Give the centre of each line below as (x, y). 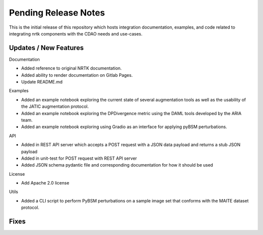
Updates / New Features (46, 48)
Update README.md (42, 82)
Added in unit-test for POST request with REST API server (79, 158)
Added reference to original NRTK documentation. (71, 68)
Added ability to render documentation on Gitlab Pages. (77, 75)
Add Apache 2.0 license (45, 183)
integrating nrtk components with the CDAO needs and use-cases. (76, 34)
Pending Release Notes (57, 13)
